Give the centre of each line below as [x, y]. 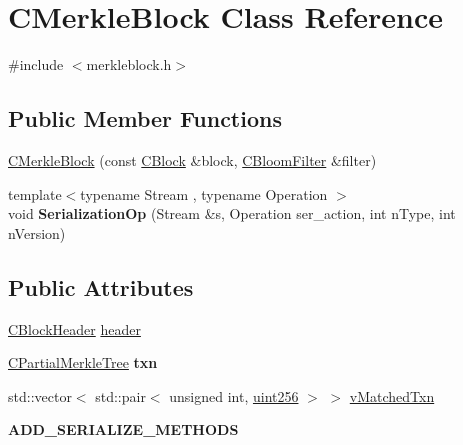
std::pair [120, 395]
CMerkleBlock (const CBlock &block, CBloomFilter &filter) [192, 159]
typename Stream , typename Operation [204, 193]
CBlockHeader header [74, 328]
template [35, 193]
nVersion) [37, 232]
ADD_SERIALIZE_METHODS [123, 429]
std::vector [40, 395]
